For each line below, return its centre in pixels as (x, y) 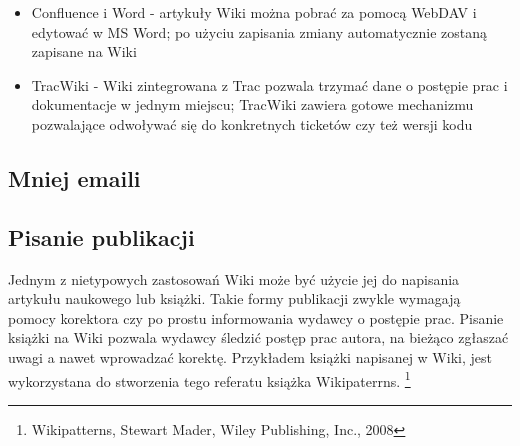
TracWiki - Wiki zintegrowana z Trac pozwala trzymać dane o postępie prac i (269, 84)
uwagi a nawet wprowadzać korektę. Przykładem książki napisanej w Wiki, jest (250, 356)
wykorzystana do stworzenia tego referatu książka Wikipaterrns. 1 (209, 379)
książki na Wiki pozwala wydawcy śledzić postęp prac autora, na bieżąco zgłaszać (258, 337)
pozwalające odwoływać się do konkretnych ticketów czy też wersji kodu (252, 123)
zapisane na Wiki (84, 51)
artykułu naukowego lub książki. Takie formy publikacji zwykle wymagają (234, 298)
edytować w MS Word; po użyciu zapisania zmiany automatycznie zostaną (259, 31)
